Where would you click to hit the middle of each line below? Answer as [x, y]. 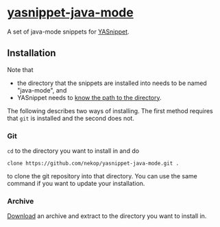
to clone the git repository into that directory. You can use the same [102, 176]
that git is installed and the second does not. [71, 118]
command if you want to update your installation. [76, 184]
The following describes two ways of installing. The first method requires [110, 110]
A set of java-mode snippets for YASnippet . [68, 32]
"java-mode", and [42, 90]
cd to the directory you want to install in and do [73, 151]
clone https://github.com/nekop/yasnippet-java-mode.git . [93, 164]
